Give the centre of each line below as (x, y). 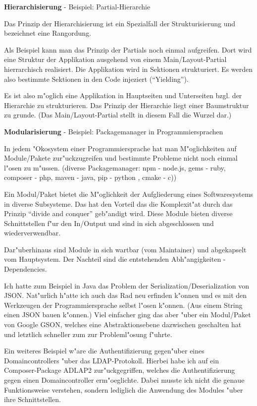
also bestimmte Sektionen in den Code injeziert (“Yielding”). (96, 79)
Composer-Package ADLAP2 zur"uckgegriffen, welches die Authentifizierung (120, 370)
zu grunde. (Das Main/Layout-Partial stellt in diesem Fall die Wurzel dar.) (118, 115)
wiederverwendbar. (32, 233)
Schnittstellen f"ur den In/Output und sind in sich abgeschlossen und (109, 223)
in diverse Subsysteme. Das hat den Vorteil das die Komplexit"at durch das (118, 203)
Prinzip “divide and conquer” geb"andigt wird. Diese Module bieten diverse (118, 213)
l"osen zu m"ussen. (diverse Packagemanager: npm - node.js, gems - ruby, (115, 167)
